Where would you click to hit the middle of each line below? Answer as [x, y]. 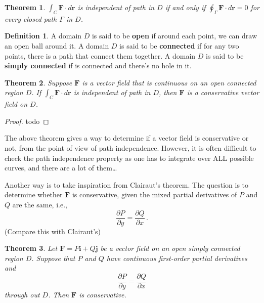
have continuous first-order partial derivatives [177, 258]
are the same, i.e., [40, 204]
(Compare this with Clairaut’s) [53, 231]
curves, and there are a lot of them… [61, 168]
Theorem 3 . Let [31, 248]
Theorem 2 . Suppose [38, 82]
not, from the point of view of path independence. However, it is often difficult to [130, 147]
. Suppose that [53, 258]
